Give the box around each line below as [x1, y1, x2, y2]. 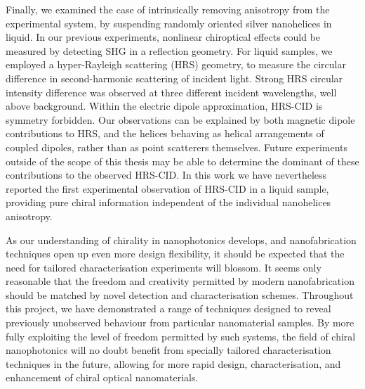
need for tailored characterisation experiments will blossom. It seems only [6, 260, 321, 274]
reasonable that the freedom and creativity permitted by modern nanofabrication [6, 274, 354, 288]
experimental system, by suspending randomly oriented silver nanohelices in [6, 15, 332, 30]
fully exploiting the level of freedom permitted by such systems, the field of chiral [6, 329, 356, 343]
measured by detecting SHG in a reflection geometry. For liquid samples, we [6, 43, 333, 58]
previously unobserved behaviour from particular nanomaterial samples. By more [6, 315, 354, 330]
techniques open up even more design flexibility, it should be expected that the [6, 246, 345, 261]
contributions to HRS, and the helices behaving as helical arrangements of [6, 126, 324, 141]
